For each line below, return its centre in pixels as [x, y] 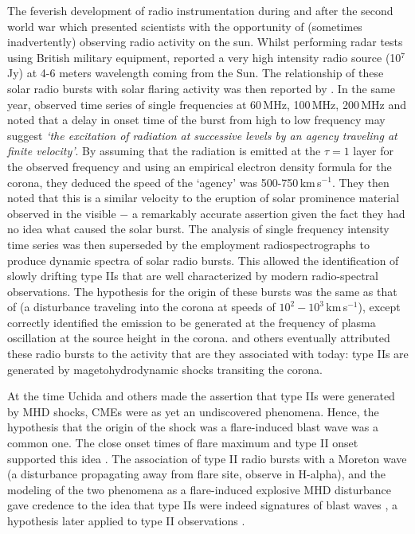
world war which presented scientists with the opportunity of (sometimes [185, 26]
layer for [373, 151]
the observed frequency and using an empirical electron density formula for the [200, 166]
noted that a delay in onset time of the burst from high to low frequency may [196, 120]
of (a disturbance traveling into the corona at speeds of [141, 307]
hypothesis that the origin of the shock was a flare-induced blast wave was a [193, 427]
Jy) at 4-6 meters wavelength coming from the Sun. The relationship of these [196, 73]
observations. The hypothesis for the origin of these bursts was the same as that [202, 291]
